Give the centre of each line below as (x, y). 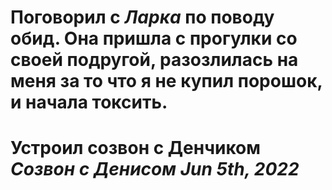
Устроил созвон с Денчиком (136, 148)
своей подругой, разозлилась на (154, 60)
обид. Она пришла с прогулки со (154, 38)
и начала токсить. (89, 102)
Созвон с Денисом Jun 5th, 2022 (155, 169)
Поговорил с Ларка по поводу (142, 17)
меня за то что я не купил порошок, (166, 81)
